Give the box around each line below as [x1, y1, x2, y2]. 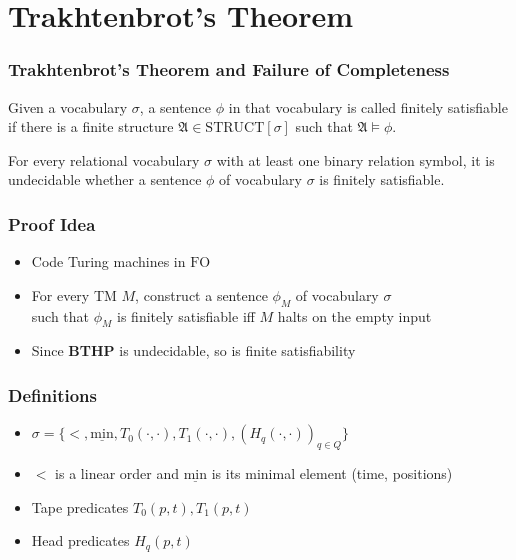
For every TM [31, 284, 117, 305]
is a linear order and [55, 462, 179, 483]
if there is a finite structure [8, 116, 174, 137]
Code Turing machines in [31, 251, 186, 272]
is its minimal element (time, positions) [211, 462, 453, 483]
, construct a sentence [135, 284, 268, 305]
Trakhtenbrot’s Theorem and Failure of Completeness [8, 57, 450, 82]
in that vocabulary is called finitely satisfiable [228, 96, 508, 117]
